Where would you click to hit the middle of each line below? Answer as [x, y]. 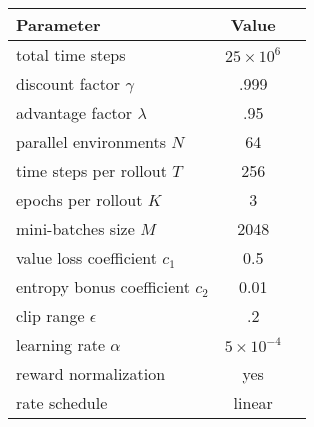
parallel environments [91, 141]
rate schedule [62, 402]
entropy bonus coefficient [103, 286]
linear [253, 402]
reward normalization [91, 373]
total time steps [71, 54]
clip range [50, 315]
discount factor [68, 83]
